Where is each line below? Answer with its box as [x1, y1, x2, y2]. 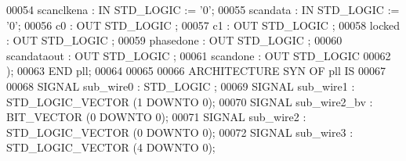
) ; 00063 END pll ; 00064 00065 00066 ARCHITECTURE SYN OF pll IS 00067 [6, 63, 386, 79]
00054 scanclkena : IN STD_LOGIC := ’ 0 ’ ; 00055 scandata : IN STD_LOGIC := [6, 2, 400, 17]
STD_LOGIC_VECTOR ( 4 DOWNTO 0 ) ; [6, 139, 216, 156]
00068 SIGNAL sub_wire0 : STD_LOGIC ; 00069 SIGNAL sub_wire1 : [6, 77, 355, 94]
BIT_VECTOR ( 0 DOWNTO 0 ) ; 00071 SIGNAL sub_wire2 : [6, 109, 306, 125]
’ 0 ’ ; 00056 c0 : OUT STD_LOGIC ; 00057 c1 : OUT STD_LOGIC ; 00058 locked [6, 16, 400, 33]
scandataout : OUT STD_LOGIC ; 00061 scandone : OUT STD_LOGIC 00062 [6, 47, 391, 63]
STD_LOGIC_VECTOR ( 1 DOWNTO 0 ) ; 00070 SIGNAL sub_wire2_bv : [6, 93, 373, 109]
